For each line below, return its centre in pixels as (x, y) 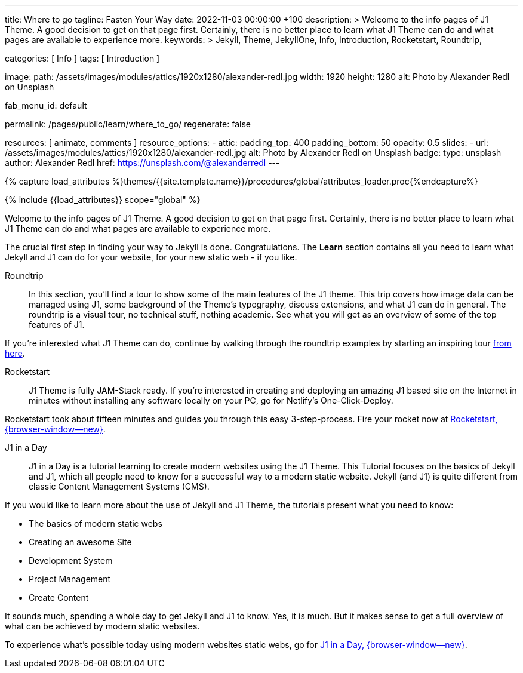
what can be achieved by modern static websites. (102, 626)
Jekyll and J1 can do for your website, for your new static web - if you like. (151, 257)
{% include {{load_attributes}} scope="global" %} (103, 200)
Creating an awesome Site (80, 542)
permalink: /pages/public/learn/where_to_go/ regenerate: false (128, 124)
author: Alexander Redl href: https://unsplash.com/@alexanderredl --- (142, 163)
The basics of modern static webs (96, 523)
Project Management (70, 579)
